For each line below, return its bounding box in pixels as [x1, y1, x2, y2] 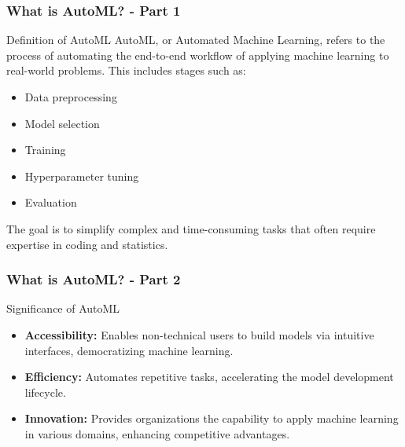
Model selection [24, 115, 100, 131]
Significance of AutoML [6, 300, 120, 317]
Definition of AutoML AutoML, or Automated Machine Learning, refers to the [6, 31, 385, 48]
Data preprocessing [24, 89, 117, 104]
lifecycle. [24, 383, 66, 400]
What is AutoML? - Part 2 [6, 269, 181, 289]
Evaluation [24, 194, 77, 211]
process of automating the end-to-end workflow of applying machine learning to [6, 46, 389, 63]
